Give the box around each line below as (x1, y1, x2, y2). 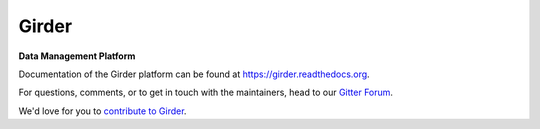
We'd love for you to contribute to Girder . (18, 105, 187, 117)
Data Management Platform (18, 50, 136, 62)
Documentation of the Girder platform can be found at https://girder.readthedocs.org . (18, 68, 370, 80)
